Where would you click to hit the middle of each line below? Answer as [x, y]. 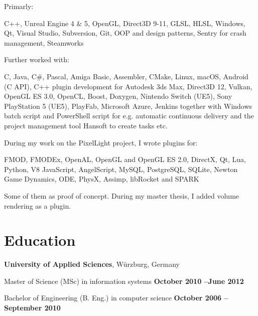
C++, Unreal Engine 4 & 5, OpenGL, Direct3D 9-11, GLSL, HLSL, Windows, [125, 23]
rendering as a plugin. [38, 205]
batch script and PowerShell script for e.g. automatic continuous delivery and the [129, 116]
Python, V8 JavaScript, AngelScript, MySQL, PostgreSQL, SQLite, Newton [121, 169]
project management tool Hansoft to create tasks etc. [86, 125]
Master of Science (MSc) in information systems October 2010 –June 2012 [124, 281]
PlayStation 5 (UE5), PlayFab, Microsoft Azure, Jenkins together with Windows [128, 106]
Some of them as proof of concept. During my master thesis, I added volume [122, 195]
